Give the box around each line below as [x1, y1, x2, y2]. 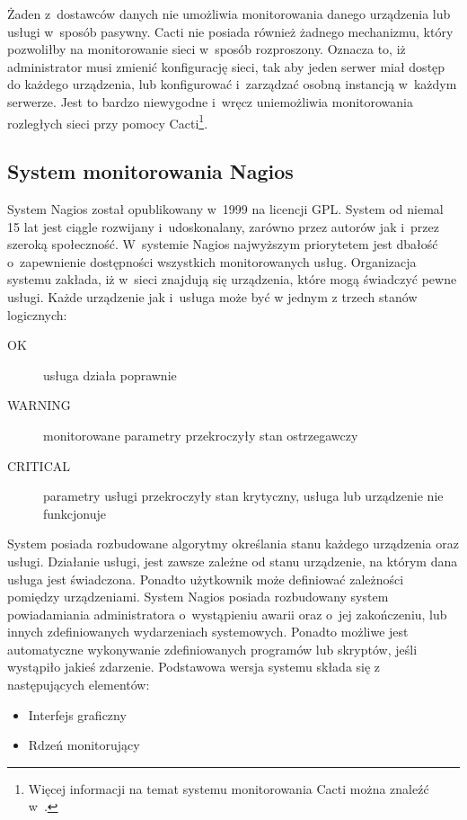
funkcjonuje [43, 504, 107, 522]
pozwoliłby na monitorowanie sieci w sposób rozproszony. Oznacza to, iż [7, 40, 406, 58]
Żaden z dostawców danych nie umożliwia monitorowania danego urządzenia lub [7, 4, 451, 22]
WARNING [7, 396, 71, 414]
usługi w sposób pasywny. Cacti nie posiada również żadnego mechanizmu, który [7, 22, 454, 40]
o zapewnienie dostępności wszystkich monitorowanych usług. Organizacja [7, 252, 417, 271]
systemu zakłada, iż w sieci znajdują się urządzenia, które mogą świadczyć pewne [7, 270, 457, 289]
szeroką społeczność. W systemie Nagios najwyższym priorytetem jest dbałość [7, 235, 438, 254]
